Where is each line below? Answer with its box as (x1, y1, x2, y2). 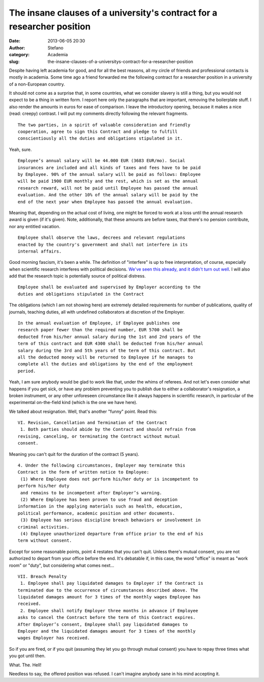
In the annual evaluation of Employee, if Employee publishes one (18, 320, 180, 326)
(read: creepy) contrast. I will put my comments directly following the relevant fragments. (9, 110, 188, 117)
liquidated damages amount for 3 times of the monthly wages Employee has (18, 594, 201, 600)
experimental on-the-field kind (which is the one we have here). (9, 400, 138, 405)
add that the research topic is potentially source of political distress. (9, 273, 146, 279)
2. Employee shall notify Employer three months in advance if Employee (20, 608, 198, 613)
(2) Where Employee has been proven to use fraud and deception (20, 497, 178, 502)
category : (9, 52, 30, 58)
